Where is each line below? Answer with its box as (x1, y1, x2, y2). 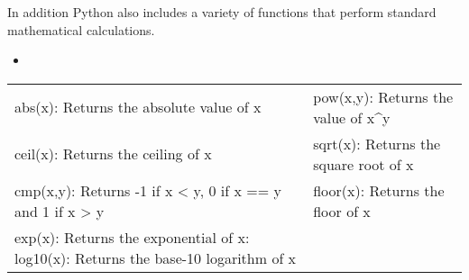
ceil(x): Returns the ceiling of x (14, 143, 212, 165)
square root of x (313, 153, 414, 175)
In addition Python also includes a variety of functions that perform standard (7, 3, 437, 21)
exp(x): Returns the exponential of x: (14, 226, 250, 248)
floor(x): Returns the (313, 179, 445, 201)
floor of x (313, 200, 371, 221)
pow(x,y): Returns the (313, 86, 454, 107)
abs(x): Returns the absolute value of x (14, 96, 262, 118)
